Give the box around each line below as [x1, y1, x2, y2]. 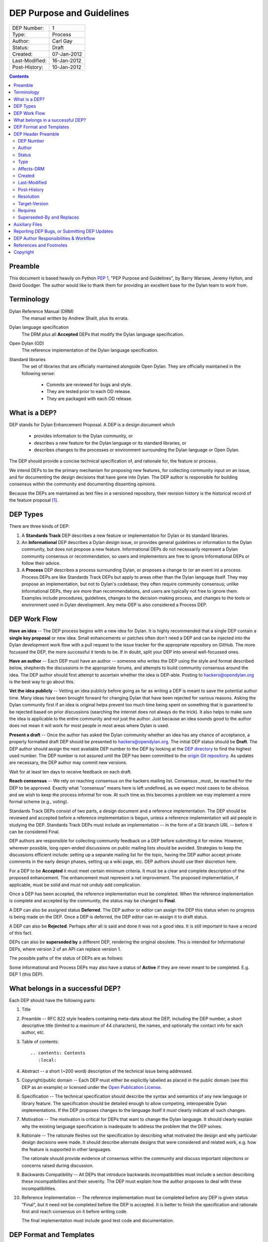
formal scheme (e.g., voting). [9, 799, 68, 805]
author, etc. [21, 1029, 45, 1035]
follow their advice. [21, 560, 61, 566]
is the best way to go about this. [9, 679, 75, 685]
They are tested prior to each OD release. [46, 388, 132, 394]
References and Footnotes [13, 242, 68, 248]
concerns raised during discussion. [21, 1163, 94, 1168]
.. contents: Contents [30, 1050, 86, 1056]
